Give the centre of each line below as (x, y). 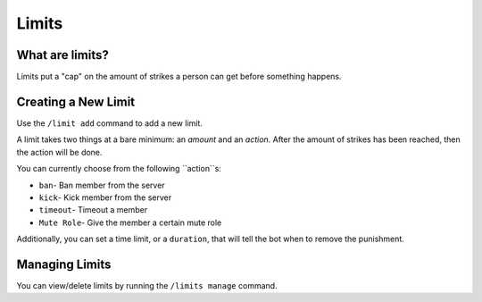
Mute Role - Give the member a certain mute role (130, 222)
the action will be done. (59, 152)
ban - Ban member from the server (102, 185)
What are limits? (62, 55)
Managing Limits (64, 264)
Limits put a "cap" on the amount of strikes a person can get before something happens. (179, 77)
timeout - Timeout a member (93, 210)
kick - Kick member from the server (105, 197)
